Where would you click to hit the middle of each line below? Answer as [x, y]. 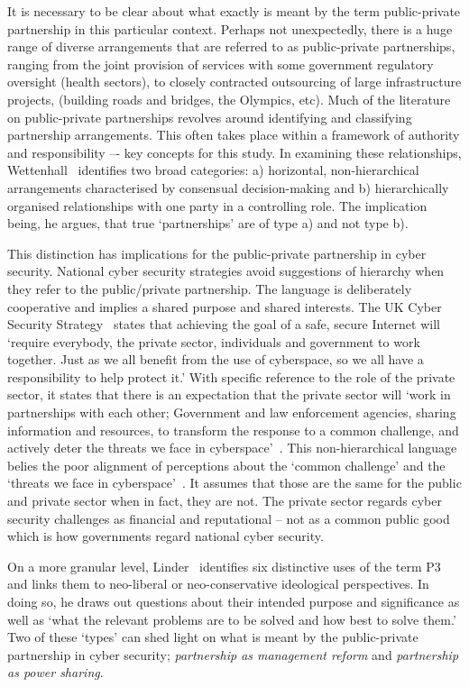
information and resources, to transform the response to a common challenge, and [233, 430]
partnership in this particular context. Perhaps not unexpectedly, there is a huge [230, 28]
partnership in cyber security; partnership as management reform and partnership [233, 654]
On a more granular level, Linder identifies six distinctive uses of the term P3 [224, 566]
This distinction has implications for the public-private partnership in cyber [217, 253]
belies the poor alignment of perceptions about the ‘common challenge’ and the [226, 465]
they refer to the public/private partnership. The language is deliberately [210, 288]
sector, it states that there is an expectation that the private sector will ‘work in [229, 394]
